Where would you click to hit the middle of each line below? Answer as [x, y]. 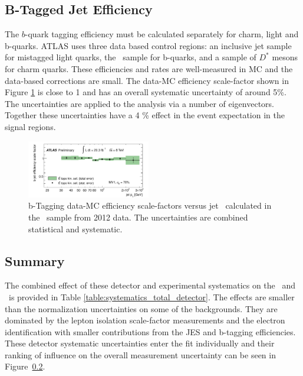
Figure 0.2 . [25, 366]
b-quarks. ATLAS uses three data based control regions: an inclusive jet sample [148, 45]
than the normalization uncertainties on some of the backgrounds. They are [141, 308]
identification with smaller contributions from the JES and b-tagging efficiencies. [150, 331]
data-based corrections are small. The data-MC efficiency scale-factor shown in [147, 80]
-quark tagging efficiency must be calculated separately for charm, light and [162, 34]
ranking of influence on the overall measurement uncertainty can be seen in [140, 354]
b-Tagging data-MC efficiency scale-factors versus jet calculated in [150, 205]
